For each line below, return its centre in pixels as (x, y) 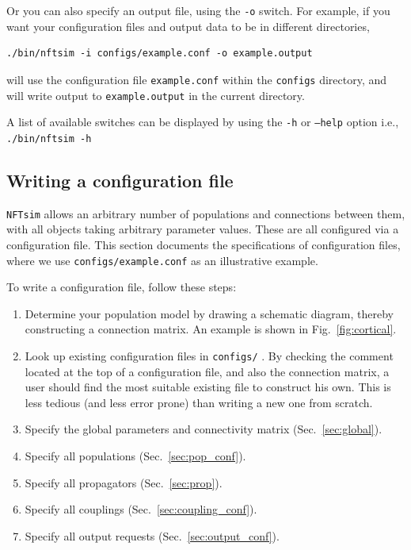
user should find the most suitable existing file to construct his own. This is (208, 387)
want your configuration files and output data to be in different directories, (188, 26)
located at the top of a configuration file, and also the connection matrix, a (207, 371)
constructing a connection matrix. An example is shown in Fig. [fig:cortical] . (211, 329)
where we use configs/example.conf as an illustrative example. (162, 260)
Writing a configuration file (120, 180)
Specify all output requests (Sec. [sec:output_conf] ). (152, 535)
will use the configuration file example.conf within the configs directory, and (197, 79)
